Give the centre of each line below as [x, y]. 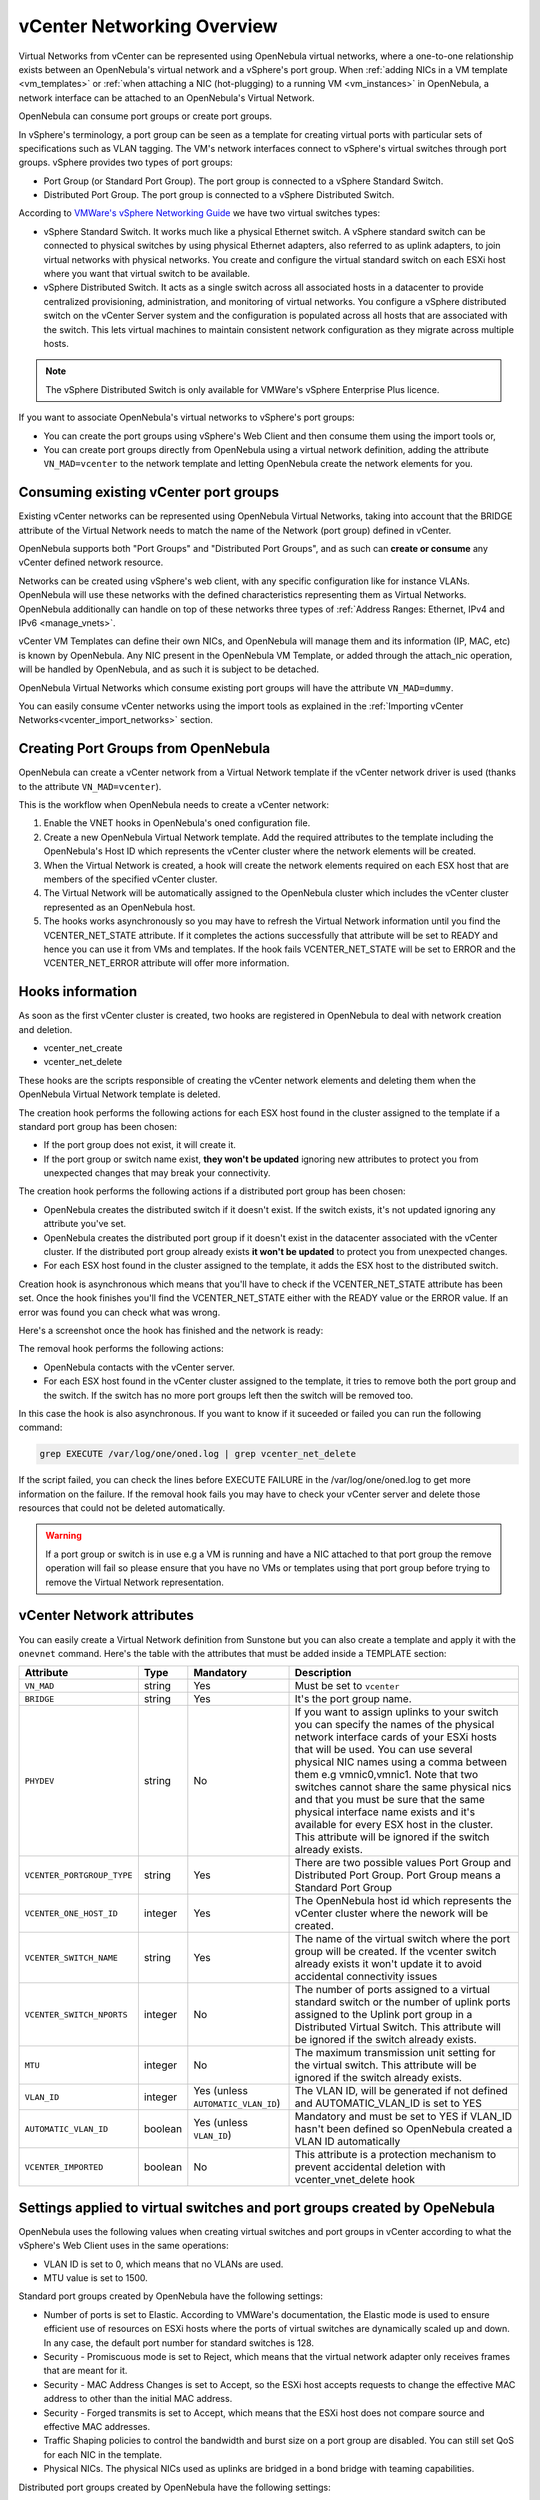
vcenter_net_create [83, 1047]
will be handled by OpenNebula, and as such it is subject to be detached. [169, 669]
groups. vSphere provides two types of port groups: [126, 162]
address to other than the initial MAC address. [138, 2399]
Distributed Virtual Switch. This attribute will [398, 2027]
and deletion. [45, 1029]
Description [323, 1673]
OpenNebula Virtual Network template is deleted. [119, 1094]
